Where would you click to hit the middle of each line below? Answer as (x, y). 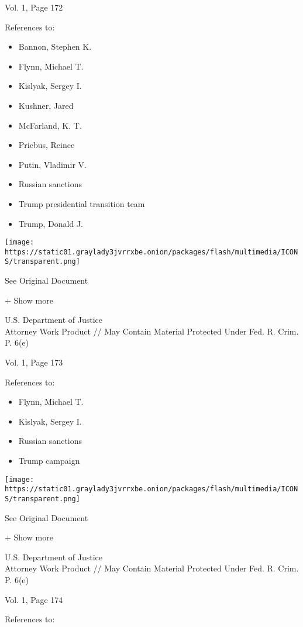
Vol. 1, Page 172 (34, 7)
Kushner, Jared (46, 105)
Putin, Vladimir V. (52, 164)
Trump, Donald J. (51, 223)
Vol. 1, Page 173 (34, 362)
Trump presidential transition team (82, 203)
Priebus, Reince (47, 145)
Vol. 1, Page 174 (34, 599)
